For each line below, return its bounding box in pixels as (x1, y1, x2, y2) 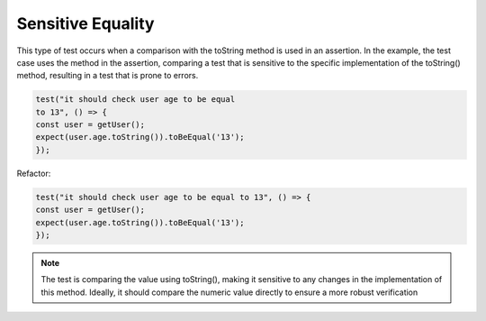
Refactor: (16, 168, 51, 179)
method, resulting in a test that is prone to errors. (16, 70, 199, 81)
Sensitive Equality (16, 14, 155, 33)
